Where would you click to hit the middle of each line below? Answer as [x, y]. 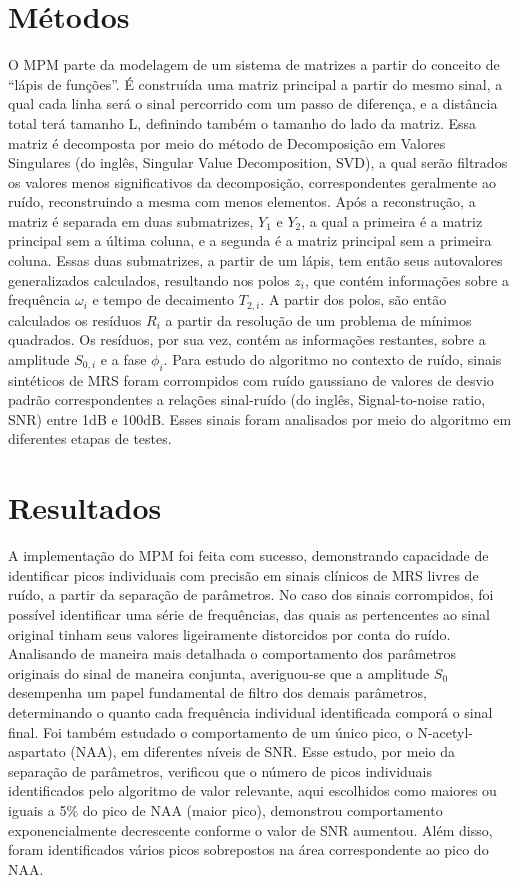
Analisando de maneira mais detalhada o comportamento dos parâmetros [232, 653]
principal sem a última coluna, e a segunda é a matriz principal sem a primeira [250, 240]
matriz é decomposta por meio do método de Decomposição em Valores [227, 142]
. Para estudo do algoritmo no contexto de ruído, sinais [332, 358]
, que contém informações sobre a [407, 279]
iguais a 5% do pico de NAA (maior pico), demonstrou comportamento [225, 809]
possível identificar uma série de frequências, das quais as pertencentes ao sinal [249, 613]
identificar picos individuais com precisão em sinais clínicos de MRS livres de [243, 574]
